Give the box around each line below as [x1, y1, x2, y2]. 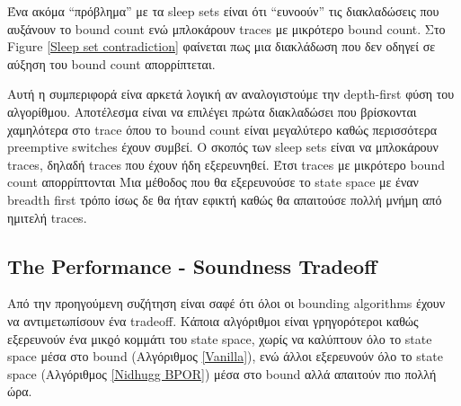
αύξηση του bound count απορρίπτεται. [7, 54, 216, 73]
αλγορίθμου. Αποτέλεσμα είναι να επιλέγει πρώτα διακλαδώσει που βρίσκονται [7, 101, 417, 120]
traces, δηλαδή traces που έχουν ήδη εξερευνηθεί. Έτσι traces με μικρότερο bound [7, 154, 445, 173]
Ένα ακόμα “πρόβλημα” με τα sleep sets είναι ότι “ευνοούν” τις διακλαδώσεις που [7, 2, 439, 20]
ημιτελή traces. [7, 207, 87, 226]
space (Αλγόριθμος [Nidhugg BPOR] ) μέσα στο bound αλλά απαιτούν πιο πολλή [7, 364, 437, 383]
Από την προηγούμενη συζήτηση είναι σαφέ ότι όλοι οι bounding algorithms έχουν [7, 294, 446, 313]
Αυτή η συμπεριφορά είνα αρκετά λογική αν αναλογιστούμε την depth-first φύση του [7, 84, 455, 103]
